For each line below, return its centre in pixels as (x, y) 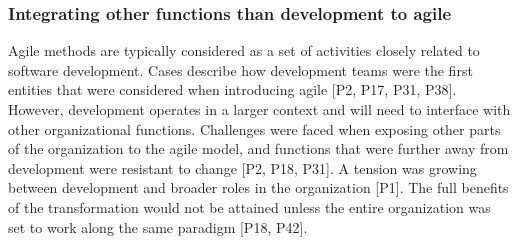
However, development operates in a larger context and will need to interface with (259, 109)
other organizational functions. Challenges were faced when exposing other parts (254, 128)
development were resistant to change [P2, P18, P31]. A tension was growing (242, 167)
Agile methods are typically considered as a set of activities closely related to (244, 50)
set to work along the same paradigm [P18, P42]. (158, 226)
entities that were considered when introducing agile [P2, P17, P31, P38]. (232, 89)
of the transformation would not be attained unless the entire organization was (249, 206)
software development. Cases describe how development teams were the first (240, 69)
